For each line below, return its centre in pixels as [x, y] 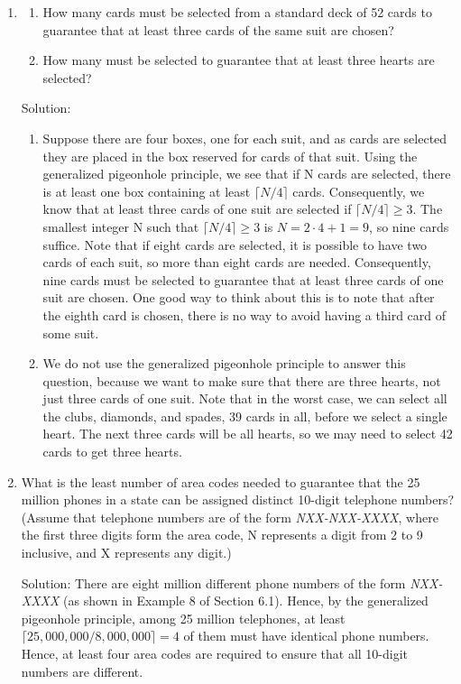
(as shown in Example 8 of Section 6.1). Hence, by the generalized [246, 601]
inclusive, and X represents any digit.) [126, 553]
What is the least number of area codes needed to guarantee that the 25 [221, 481]
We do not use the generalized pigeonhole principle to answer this [224, 363]
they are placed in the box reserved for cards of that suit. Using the [230, 156]
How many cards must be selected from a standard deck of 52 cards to [237, 12]
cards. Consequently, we [359, 191]
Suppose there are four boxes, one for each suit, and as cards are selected [245, 138]
